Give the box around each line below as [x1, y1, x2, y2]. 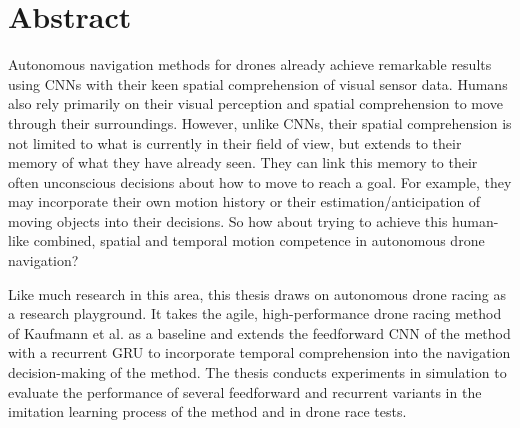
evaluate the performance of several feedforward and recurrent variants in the [8, 381, 482, 402]
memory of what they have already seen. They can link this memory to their [8, 152, 478, 173]
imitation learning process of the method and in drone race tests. [8, 401, 407, 422]
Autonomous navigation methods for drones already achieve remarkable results [8, 54, 492, 75]
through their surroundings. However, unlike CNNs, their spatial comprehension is [8, 112, 512, 133]
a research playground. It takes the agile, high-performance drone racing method [8, 303, 502, 324]
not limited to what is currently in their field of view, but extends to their [8, 132, 462, 153]
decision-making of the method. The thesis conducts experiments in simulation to [8, 362, 507, 383]
